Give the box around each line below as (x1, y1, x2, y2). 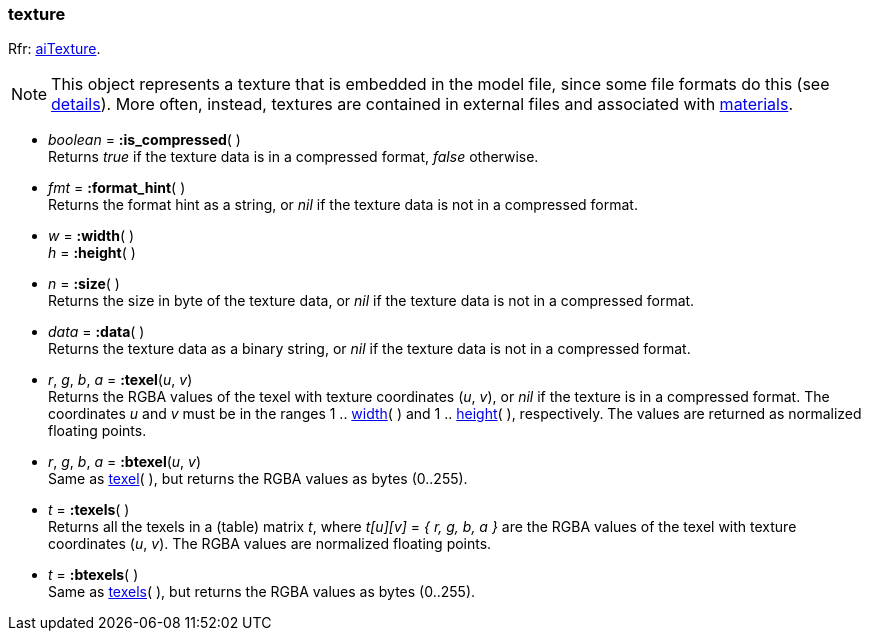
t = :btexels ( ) (48, 566, 139, 584)
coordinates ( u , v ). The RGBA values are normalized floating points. (48, 535, 492, 553)
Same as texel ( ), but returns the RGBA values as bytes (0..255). (48, 470, 468, 488)
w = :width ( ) (48, 227, 135, 245)
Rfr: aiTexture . (8, 40, 101, 58)
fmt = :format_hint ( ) (48, 179, 186, 197)
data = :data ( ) (48, 323, 145, 341)
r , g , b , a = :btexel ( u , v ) (48, 453, 202, 471)
